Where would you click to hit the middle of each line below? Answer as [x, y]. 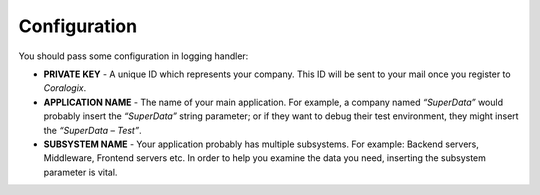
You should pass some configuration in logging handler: [133, 56]
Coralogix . [65, 88]
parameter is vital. [80, 172]
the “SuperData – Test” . [92, 130]
